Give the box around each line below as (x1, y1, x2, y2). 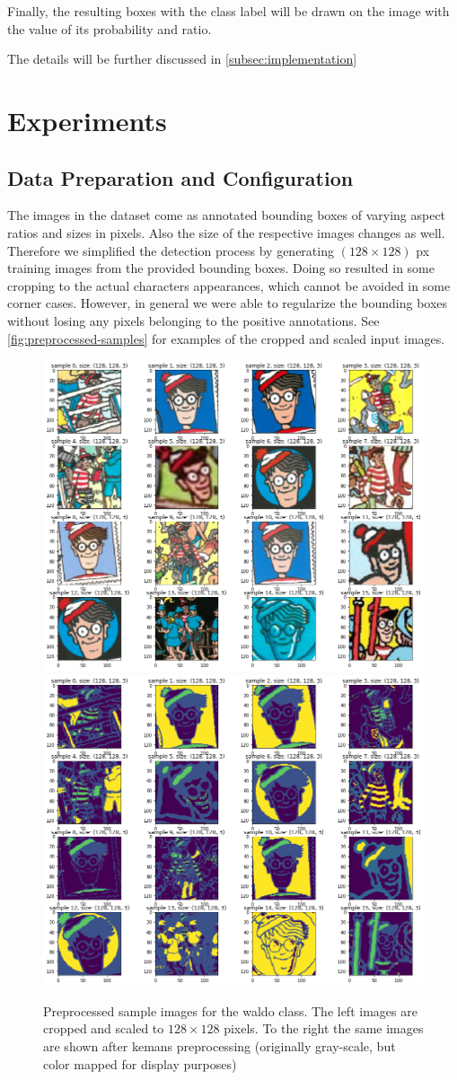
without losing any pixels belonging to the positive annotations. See (7, 311, 380, 329)
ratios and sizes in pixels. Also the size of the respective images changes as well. (7, 223, 445, 241)
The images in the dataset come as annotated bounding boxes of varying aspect (7, 206, 446, 224)
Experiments (7, 101, 167, 138)
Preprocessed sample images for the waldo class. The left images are (43, 1001, 417, 1020)
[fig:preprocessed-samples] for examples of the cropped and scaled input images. (7, 329, 445, 347)
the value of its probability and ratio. (7, 19, 212, 38)
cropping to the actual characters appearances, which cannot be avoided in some (7, 276, 451, 294)
